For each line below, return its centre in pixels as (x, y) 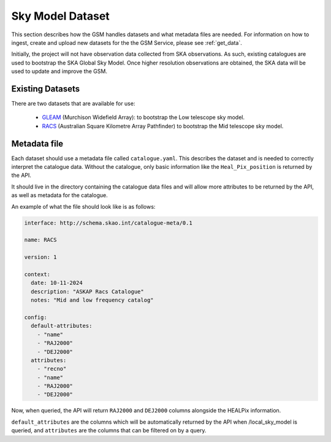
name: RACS (40, 240)
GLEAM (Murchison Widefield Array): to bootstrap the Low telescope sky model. (143, 117)
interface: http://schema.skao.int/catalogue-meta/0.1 (108, 223)
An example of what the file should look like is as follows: (83, 206)
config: (36, 317)
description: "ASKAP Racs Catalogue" (87, 291)
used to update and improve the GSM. (59, 71)
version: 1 (40, 257)
